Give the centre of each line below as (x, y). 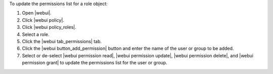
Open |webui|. (37, 13)
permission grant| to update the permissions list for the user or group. (95, 63)
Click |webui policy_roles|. (49, 27)
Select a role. (36, 34)
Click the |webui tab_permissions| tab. (62, 41)
